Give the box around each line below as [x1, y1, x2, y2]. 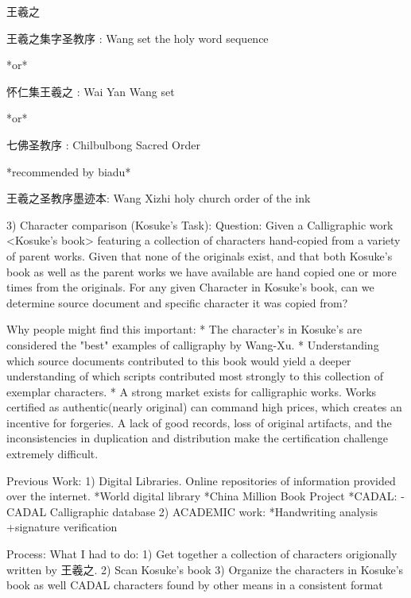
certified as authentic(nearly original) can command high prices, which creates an [6, 399, 402, 415]
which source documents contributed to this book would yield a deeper [6, 352, 351, 368]
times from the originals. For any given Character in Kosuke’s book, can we [6, 279, 374, 295]
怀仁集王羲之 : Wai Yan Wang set [6, 83, 175, 99]
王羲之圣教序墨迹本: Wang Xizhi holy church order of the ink [6, 190, 311, 206]
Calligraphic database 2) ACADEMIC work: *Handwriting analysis [49, 503, 378, 519]
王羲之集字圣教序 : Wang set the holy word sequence [6, 29, 269, 46]
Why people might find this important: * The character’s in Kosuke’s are [6, 321, 363, 338]
